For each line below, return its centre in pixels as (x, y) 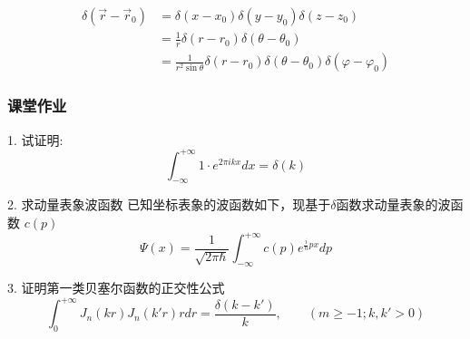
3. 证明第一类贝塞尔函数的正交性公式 (116, 287)
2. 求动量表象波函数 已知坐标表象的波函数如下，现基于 (169, 204)
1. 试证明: (35, 139)
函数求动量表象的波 (393, 204)
